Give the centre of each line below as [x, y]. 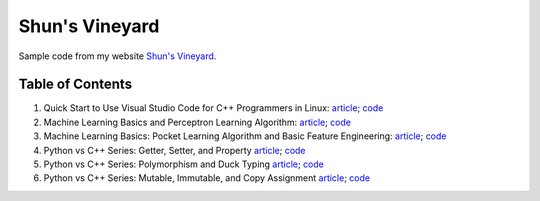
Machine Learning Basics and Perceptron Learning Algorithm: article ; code [197, 122]
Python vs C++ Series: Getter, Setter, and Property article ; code [174, 150]
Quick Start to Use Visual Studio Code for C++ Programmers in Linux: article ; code [213, 108]
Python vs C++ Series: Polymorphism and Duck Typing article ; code [184, 164]
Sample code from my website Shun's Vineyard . [117, 56]
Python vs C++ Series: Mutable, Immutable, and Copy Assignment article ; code [206, 178]
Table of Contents [75, 84]
